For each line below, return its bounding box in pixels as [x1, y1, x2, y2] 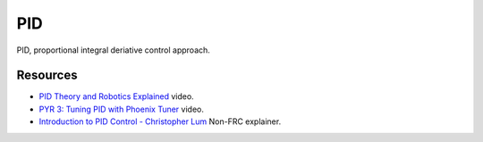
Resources [16, 68, 78, 83]
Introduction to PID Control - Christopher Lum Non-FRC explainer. [38, 116, 282, 127]
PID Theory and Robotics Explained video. [38, 91, 194, 102]
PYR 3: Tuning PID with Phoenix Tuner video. [38, 104, 205, 114]
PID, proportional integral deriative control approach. [16, 45, 210, 55]
